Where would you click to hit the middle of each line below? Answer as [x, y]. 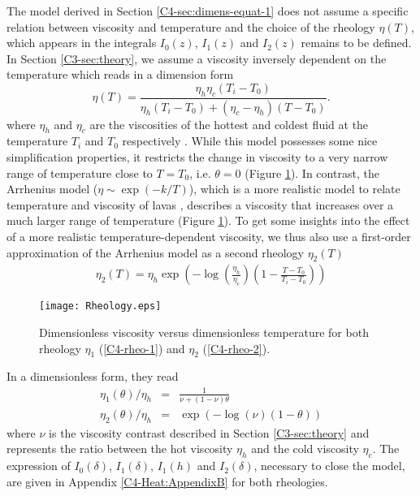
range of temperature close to [80, 173]
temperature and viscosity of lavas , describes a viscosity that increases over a [200, 204]
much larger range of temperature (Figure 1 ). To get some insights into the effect [208, 220]
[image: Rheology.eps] [100, 306]
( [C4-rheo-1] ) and [142, 348]
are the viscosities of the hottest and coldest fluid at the [229, 124]
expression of [39, 466]
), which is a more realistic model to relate [294, 189]
